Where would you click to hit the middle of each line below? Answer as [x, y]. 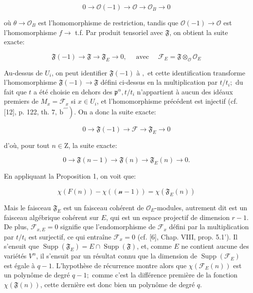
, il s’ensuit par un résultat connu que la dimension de [117, 256]
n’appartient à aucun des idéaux [185, 91]
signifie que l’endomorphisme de [108, 227]
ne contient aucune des [215, 246]
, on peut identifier [79, 72]
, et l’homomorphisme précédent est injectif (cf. [167, 101]
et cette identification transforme [196, 72]
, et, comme [154, 246]
